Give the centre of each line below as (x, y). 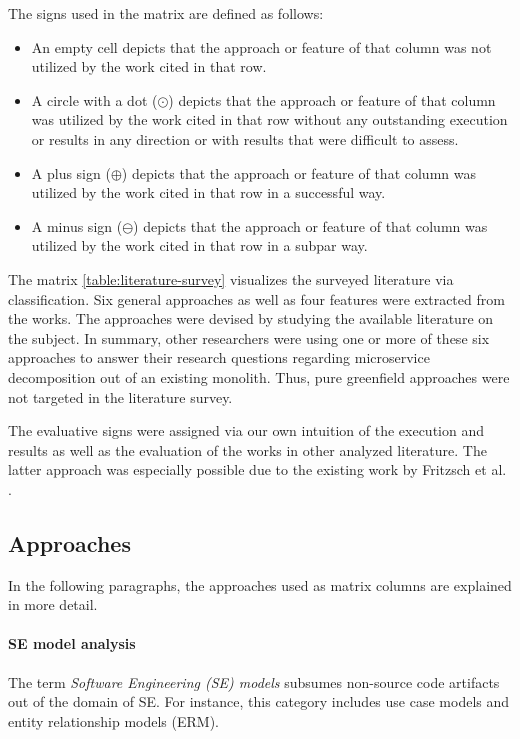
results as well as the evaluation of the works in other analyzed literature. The (247, 449)
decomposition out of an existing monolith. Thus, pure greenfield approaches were (259, 376)
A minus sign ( (77, 225)
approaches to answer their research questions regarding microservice (219, 357)
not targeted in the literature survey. (120, 396)
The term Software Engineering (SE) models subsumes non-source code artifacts (254, 681)
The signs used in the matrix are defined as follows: (166, 13)
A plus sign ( (71, 172)
